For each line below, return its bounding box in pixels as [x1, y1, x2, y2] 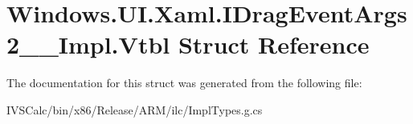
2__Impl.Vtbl [6, 28, 170, 61]
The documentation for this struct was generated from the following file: [6, 74, 362, 91]
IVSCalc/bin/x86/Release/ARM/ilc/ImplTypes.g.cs [6, 101, 263, 118]
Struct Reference [178, 28, 370, 61]
